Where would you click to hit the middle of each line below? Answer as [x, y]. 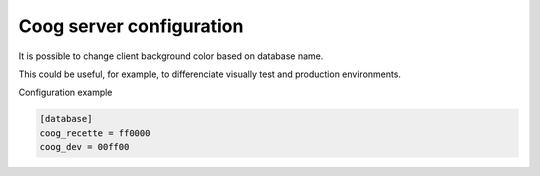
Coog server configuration [131, 26]
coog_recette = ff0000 [95, 133]
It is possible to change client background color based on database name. [171, 56]
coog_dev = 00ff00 [84, 147]
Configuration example [65, 92]
